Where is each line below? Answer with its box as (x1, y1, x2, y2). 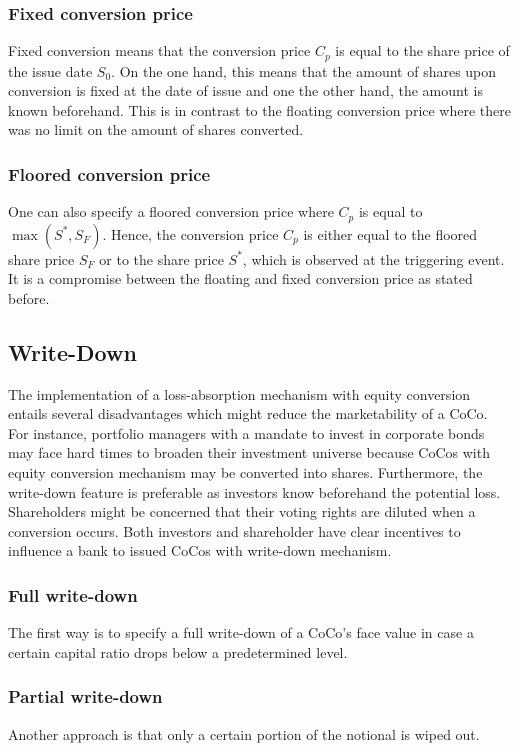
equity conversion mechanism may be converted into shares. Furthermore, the (8, 462, 483, 483)
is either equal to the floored (303, 223, 478, 244)
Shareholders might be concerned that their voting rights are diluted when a (8, 501, 476, 522)
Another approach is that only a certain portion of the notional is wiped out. (8, 723, 480, 744)
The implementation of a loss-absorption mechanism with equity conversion (8, 383, 471, 404)
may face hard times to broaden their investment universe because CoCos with (8, 442, 490, 463)
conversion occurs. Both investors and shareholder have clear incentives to (8, 520, 461, 541)
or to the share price (99, 248, 224, 269)
